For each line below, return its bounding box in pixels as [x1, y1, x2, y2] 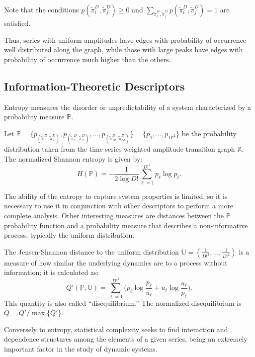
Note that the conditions [4, 4, 79, 14]
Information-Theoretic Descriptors [4, 78, 185, 93]
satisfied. [4, 17, 31, 28]
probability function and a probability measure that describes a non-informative [4, 220, 248, 230]
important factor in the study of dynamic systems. [4, 344, 158, 354]
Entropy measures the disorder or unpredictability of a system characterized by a [4, 101, 252, 112]
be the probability [181, 128, 237, 138]
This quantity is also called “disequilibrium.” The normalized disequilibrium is [4, 297, 242, 308]
